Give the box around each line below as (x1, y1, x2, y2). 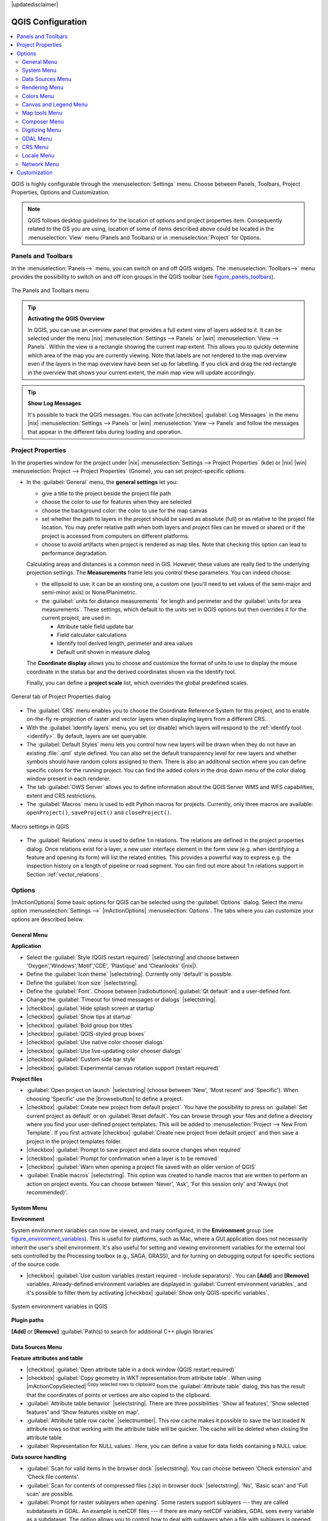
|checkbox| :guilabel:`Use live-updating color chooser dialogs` (26, 1047, 183, 1054)
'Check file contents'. (26, 1473, 80, 1481)
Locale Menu (22, 152, 55, 159)
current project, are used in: (41, 614, 112, 622)
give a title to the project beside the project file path (41, 490, 171, 497)
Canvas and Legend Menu (22, 101, 88, 108)
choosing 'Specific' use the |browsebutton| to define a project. (26, 1095, 183, 1102)
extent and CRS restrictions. (26, 792, 97, 799)
